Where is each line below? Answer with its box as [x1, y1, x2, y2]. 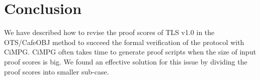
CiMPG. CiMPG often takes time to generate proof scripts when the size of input [4, 46, 256, 57]
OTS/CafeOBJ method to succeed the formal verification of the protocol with [4, 36, 244, 47]
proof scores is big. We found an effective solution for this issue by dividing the [4, 56, 247, 66]
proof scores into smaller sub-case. [4, 66, 109, 76]
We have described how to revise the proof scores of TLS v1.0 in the [4, 27, 215, 37]
